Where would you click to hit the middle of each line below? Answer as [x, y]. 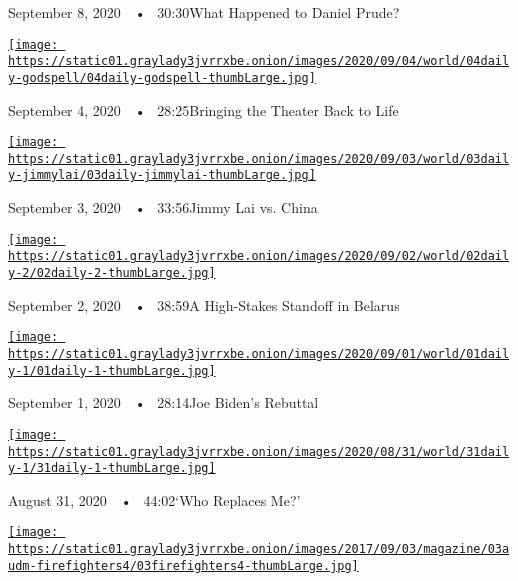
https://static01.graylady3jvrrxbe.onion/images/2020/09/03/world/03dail [259, 158]
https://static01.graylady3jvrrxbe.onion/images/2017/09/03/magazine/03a [259, 549]
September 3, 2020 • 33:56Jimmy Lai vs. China [163, 207]
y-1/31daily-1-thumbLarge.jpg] [112, 468]
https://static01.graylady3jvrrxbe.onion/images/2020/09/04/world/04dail [259, 61]
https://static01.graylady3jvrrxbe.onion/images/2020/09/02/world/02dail [259, 256]
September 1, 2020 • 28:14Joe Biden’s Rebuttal [163, 402]
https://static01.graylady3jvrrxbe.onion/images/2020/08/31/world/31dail [259, 451]
